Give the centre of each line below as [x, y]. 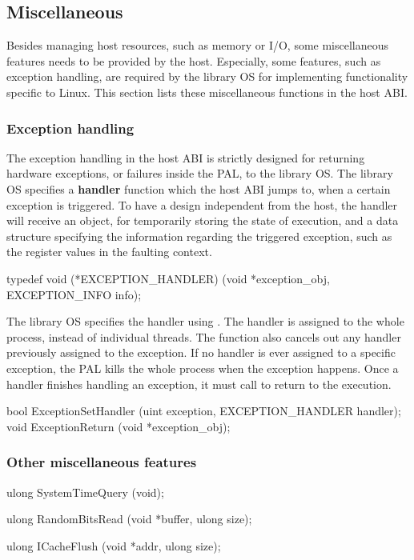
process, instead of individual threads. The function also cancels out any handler [204, 336]
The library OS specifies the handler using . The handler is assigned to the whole [205, 321]
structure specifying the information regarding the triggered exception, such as [199, 236]
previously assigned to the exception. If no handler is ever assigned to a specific [201, 352]
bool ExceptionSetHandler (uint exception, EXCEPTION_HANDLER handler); [204, 411]
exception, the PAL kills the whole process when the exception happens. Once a [203, 368]
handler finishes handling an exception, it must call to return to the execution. [199, 384]
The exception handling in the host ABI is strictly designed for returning [186, 157]
